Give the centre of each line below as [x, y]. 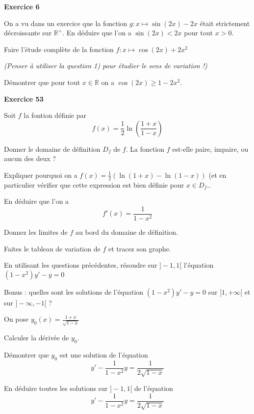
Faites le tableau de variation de [52, 248]
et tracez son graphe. [140, 248]
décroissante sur [28, 33]
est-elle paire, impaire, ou [210, 149]
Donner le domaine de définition [52, 149]
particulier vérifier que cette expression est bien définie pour [94, 184]
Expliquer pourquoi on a [41, 175]
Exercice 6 [22, 6]
